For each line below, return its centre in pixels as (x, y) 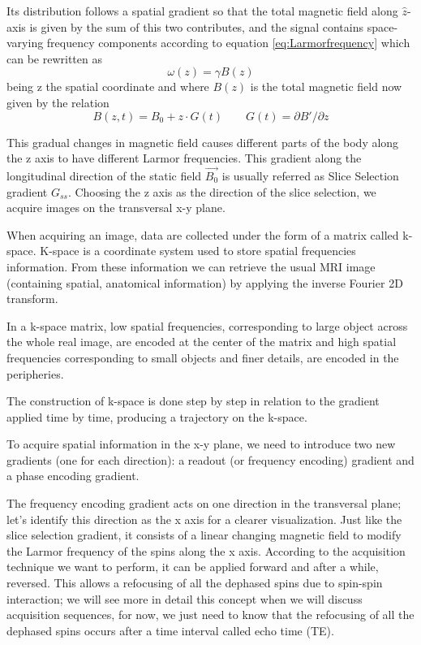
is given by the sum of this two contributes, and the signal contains (197, 26)
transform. (32, 299)
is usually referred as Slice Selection (310, 175)
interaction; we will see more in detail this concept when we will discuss (185, 598)
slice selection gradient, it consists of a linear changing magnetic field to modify (204, 535)
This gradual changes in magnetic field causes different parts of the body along (203, 142)
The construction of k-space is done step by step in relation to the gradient (193, 401)
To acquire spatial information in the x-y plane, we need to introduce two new (201, 444)
